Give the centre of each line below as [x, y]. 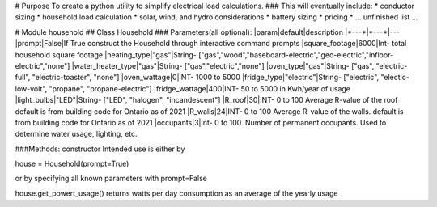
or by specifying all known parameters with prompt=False [111, 179]
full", [23, 78]
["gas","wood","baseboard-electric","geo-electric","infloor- [296, 55]
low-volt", [31, 88]
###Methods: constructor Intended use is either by [100, 149]
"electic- [395, 78]
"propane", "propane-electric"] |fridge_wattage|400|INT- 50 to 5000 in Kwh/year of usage [200, 88]
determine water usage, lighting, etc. [76, 134]
